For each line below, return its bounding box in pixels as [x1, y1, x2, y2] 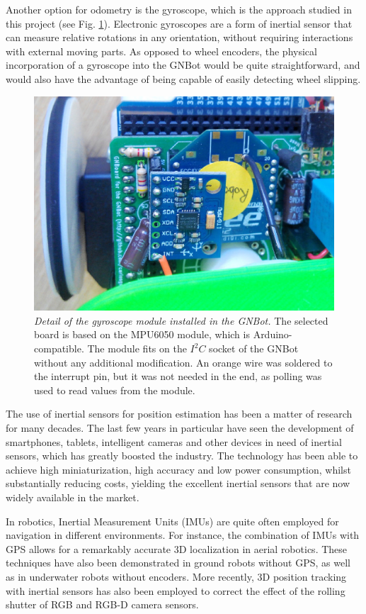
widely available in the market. [6, 489, 139, 504]
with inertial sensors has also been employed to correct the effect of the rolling [6, 583, 345, 598]
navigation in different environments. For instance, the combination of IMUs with [6, 528, 360, 542]
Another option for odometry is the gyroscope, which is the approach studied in [6, 2, 352, 16]
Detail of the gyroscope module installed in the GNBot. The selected [34, 313, 328, 328]
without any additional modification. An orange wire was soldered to [34, 355, 333, 369]
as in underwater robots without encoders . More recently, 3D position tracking [6, 569, 347, 584]
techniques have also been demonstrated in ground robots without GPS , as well [6, 555, 350, 570]
